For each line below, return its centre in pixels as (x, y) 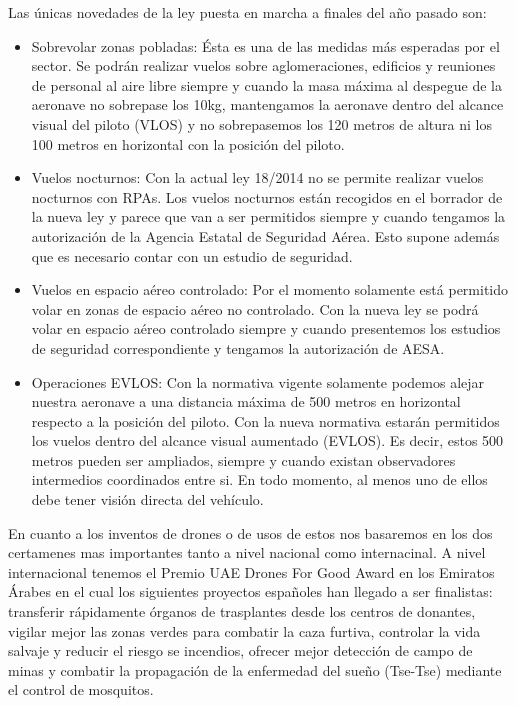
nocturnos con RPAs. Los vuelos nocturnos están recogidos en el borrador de (267, 196)
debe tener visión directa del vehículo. (147, 499)
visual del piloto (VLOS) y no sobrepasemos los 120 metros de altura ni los (261, 123)
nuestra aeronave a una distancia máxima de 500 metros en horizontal (246, 401)
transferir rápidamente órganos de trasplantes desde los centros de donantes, (242, 611)
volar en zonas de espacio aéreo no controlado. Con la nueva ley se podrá (255, 308)
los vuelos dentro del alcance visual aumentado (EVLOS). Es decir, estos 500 (267, 440)
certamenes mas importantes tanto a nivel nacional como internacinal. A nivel (247, 552)
